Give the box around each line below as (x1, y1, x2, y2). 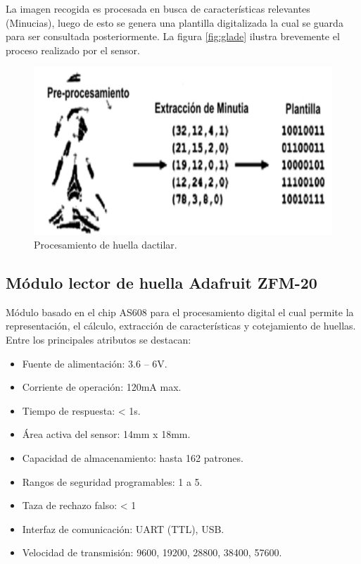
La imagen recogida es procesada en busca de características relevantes (6, 1, 310, 15)
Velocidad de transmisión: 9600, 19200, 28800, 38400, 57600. (22, 545, 282, 560)
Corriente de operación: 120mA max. (22, 380, 182, 394)
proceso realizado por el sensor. (6, 42, 140, 57)
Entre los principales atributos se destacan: (6, 332, 191, 347)
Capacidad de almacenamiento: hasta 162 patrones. (22, 451, 243, 465)
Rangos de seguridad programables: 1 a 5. (22, 474, 203, 489)
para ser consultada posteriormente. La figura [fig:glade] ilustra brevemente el (6, 29, 340, 44)
